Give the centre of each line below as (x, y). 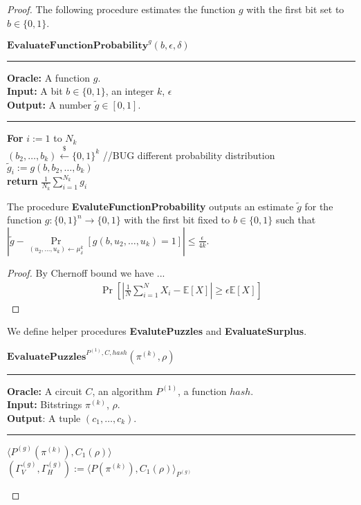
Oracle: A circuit (45, 391)
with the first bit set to (295, 9)
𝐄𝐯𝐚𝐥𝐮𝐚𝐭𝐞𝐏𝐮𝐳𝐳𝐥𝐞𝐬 (47, 357)
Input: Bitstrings (45, 404)
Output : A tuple (44, 417)
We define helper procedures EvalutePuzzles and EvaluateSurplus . (157, 331)
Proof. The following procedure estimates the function (121, 9)
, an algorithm (122, 391)
